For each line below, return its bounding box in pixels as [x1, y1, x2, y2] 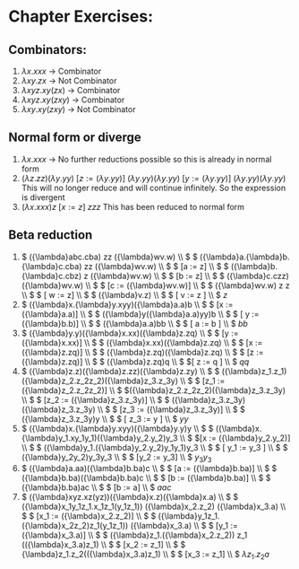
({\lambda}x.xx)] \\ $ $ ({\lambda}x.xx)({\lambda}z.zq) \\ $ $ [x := [21, 337, 263, 347]
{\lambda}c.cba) [21, 260, 82, 271]
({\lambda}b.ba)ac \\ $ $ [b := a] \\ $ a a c [21, 482, 172, 493]
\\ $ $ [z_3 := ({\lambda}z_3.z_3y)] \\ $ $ [97, 404, 245, 415]
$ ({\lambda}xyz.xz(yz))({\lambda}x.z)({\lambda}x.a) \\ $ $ [21, 492, 239, 503]
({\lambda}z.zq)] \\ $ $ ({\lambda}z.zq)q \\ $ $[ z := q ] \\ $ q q [21, 356, 250, 367]
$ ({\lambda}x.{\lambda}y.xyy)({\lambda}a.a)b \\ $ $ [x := [21, 299, 234, 310]
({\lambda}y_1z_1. [158, 511, 220, 521]
